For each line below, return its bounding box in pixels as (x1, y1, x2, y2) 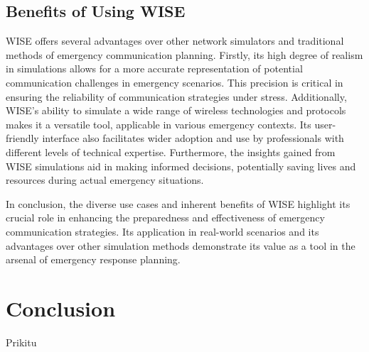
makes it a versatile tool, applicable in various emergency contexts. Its (6, 116, 311, 131)
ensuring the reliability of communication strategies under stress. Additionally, (6, 89, 347, 104)
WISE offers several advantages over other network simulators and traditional (6, 33, 344, 48)
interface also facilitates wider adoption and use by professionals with (42, 131, 344, 145)
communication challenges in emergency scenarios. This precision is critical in (6, 75, 343, 89)
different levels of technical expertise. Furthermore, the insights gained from (6, 144, 336, 159)
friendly (6, 131, 39, 145)
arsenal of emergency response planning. (6, 252, 181, 267)
